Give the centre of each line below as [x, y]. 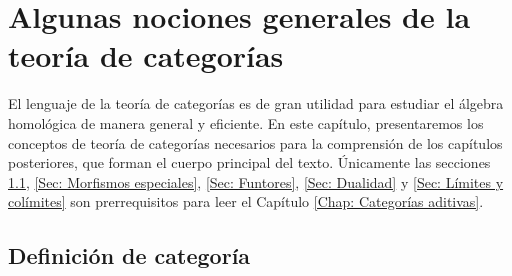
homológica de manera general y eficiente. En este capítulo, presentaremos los [246, 122]
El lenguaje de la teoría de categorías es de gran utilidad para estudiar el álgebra [256, 103]
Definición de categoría [129, 255]
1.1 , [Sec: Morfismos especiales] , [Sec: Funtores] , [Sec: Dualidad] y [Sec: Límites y [256, 181]
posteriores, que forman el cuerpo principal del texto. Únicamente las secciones [249, 162]
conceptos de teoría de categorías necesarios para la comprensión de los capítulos [255, 142]
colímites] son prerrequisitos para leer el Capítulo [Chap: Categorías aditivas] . [246, 201]
